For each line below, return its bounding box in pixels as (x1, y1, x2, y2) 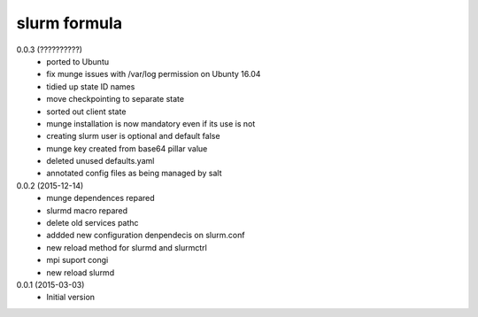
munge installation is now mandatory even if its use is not (46, 118, 256, 128)
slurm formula (16, 13, 123, 33)
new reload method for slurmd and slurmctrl (46, 242, 207, 252)
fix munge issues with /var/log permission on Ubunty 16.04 (46, 69, 261, 80)
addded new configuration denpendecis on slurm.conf (46, 230, 245, 241)
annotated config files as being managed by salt (46, 168, 222, 179)
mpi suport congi (46, 255, 109, 266)
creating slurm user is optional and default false (46, 131, 220, 142)
